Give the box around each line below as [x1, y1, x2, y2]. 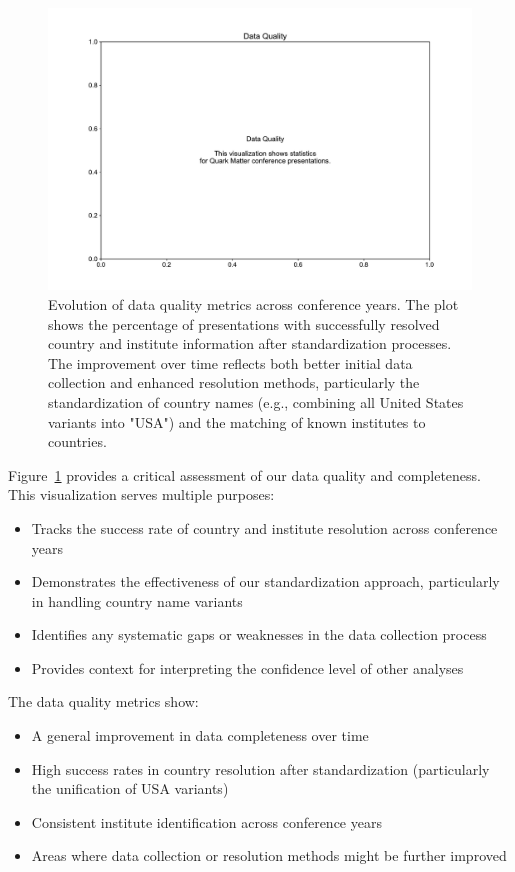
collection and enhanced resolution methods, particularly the [48, 372, 420, 393]
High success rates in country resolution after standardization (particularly [31, 758, 490, 779]
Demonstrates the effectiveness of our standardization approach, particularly [31, 571, 500, 592]
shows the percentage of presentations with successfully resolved [48, 313, 440, 334]
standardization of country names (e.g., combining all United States [48, 391, 464, 412]
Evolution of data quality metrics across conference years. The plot [48, 293, 459, 314]
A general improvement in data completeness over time [31, 725, 369, 746]
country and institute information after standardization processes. [48, 333, 452, 354]
